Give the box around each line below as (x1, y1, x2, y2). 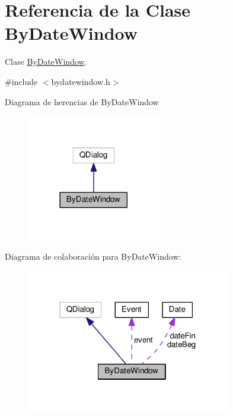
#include (5, 75, 38, 87)
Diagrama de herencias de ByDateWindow (5, 95, 159, 108)
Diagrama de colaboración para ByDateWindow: (5, 250, 181, 262)
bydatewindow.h (51, 75, 110, 87)
